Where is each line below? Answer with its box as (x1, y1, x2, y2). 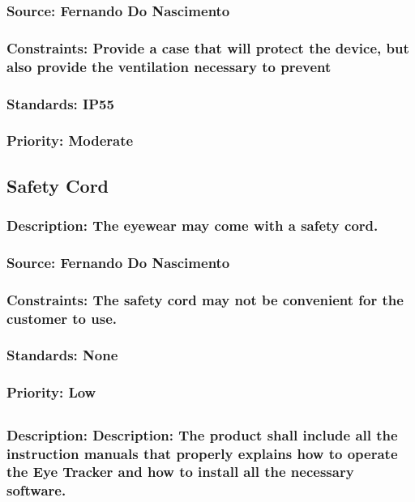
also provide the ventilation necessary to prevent (6, 56, 332, 76)
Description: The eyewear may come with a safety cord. (6, 215, 379, 235)
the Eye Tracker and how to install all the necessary (6, 462, 354, 482)
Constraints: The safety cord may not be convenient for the (6, 289, 404, 309)
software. (6, 480, 66, 500)
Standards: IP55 (6, 93, 114, 113)
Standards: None (6, 345, 118, 365)
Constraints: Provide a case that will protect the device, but (6, 37, 409, 57)
